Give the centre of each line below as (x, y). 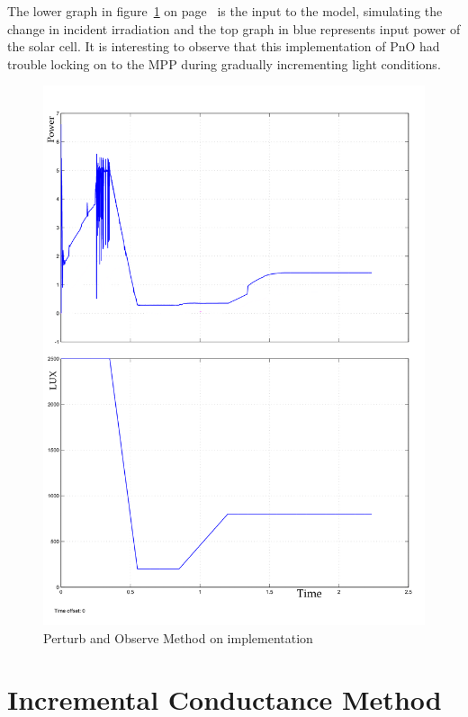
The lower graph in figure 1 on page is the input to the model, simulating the (225, 11)
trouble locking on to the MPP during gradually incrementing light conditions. (224, 63)
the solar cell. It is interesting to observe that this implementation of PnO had (224, 46)
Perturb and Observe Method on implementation (178, 637)
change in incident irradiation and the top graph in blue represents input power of (234, 28)
